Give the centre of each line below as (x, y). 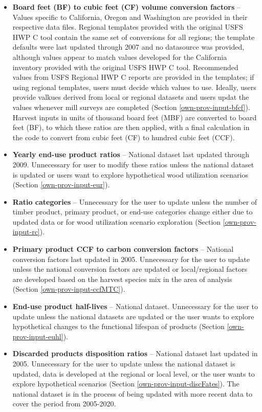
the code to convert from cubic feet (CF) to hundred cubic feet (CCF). (124, 137)
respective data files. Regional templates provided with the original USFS (128, 27)
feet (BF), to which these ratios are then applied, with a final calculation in (131, 127)
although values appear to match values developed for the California (120, 57)
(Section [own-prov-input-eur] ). (61, 185)
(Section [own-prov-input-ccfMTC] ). (69, 289)
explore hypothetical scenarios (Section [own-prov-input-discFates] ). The (126, 384)
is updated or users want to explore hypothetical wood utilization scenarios (130, 174)
